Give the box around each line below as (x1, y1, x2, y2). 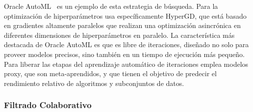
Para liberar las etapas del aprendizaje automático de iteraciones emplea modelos (4, 58, 249, 69)
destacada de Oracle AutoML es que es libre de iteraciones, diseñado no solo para (4, 39, 249, 50)
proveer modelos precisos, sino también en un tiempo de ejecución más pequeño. (4, 49, 245, 59)
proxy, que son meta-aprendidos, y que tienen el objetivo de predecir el (4, 68, 217, 79)
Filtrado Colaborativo (4, 99, 92, 111)
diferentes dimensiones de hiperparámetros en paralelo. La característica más (4, 29, 235, 40)
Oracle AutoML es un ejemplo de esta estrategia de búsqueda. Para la (4, 1, 218, 11)
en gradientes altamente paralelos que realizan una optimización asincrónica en (4, 20, 241, 30)
